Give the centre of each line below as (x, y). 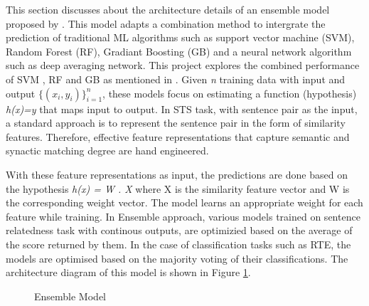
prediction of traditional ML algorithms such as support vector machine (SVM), (180, 37)
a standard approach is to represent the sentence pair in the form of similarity (176, 123)
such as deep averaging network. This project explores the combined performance (183, 65)
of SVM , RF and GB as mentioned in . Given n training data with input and (176, 79)
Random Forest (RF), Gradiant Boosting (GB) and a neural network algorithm (179, 51)
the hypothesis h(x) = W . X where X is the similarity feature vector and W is (178, 188)
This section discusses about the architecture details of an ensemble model (168, 9)
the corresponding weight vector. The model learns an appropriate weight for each (184, 202)
